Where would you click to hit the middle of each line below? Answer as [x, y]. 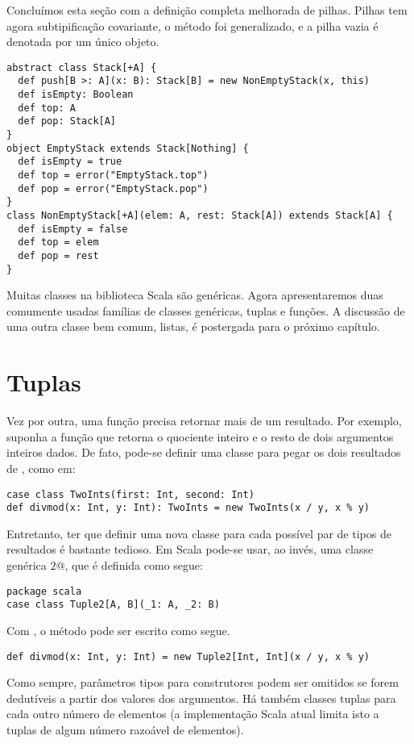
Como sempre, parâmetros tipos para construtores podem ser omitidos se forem [203, 682]
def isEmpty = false [73, 229]
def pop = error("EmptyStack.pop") [113, 188]
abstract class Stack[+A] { [82, 67]
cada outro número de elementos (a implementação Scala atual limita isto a [193, 714]
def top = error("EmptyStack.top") [113, 176]
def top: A [47, 108]
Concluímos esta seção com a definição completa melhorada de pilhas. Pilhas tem [207, 10]
